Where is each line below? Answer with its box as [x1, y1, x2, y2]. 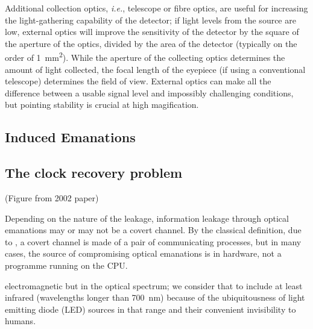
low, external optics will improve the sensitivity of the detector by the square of [5, 25, 299, 38]
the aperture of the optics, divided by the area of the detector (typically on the [5, 37, 297, 49]
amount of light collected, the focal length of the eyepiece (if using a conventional [5, 63, 306, 75]
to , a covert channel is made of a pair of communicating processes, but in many [5, 235, 302, 248]
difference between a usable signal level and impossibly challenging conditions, [5, 86, 294, 99]
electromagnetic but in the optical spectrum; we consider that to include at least [5, 279, 303, 292]
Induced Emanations [5, 128, 136, 146]
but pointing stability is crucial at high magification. [5, 98, 199, 111]
